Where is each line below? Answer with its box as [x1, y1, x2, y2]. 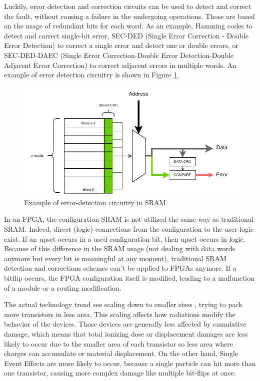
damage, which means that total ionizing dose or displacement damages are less [4, 329, 248, 339]
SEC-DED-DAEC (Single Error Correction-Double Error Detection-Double [4, 49, 234, 60]
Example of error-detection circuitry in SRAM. [24, 197, 168, 207]
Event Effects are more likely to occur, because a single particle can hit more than [4, 358, 256, 368]
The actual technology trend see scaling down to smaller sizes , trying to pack [4, 299, 242, 310]
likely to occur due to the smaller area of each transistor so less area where [4, 338, 233, 349]
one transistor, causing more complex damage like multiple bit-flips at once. [4, 368, 236, 378]
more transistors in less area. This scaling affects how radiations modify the [4, 309, 235, 319]
